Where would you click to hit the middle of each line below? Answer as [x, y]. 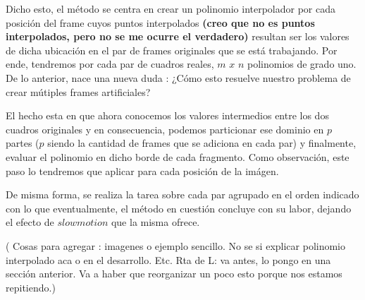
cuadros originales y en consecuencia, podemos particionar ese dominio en [165, 129]
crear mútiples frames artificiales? [78, 91]
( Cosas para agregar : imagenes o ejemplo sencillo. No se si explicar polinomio [176, 245]
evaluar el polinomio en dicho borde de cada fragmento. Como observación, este [178, 156]
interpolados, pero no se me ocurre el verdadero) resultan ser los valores [178, 36]
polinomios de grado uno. [302, 64]
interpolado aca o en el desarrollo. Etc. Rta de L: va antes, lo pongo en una [168, 259]
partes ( [23, 143]
